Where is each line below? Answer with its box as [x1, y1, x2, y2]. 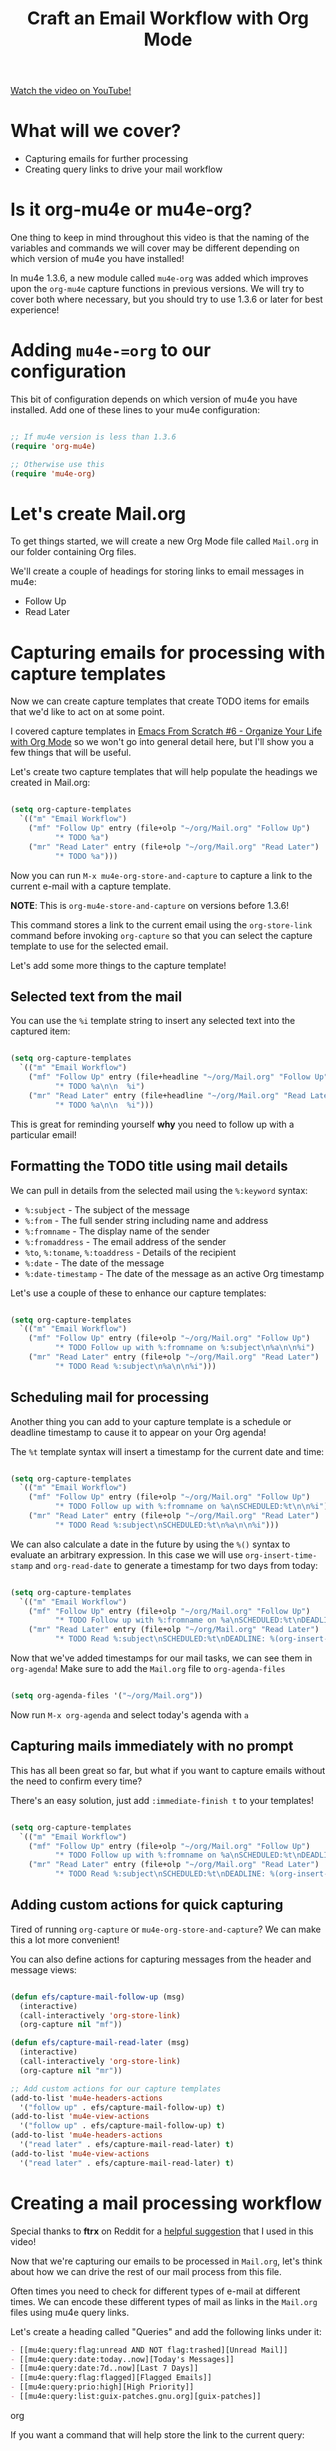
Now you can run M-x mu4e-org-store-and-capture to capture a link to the [10, 869, 313, 881]
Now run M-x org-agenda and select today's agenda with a [10, 1708, 249, 1721]
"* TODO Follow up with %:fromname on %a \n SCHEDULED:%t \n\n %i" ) [54, 1502, 329, 1512]
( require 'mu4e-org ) [10, 468, 97, 479]
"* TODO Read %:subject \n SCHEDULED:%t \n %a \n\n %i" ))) [54, 1520, 280, 1530]
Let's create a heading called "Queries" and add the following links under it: [10, 2325, 322, 2337]
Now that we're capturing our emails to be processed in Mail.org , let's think [10, 2255, 323, 2267]
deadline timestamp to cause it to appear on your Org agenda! [10, 1426, 267, 1438]
